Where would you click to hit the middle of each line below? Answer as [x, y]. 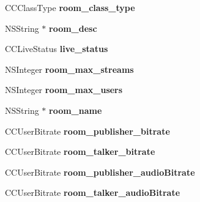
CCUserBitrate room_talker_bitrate [80, 151]
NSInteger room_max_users [64, 90]
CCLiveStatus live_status [57, 49]
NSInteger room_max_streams [69, 69]
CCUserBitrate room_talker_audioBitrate [93, 193]
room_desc [73, 28]
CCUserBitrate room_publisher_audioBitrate [100, 172]
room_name [76, 110]
